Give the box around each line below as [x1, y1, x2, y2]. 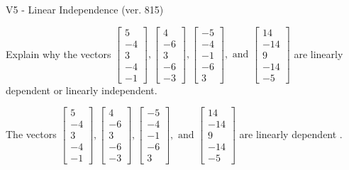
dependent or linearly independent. [6, 82, 157, 97]
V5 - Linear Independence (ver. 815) [6, 2, 164, 16]
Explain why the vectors [6, 46, 111, 61]
